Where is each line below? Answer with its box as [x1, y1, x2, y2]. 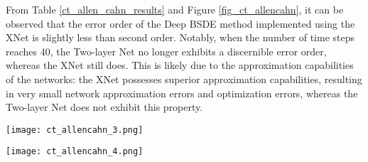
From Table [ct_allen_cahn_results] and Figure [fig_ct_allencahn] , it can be [6, 2, 344, 16]
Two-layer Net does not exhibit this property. [6, 99, 203, 114]
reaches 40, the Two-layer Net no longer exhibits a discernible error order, [6, 43, 327, 58]
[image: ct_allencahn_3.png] [6, 124, 144, 135]
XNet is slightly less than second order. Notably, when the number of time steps [6, 30, 355, 45]
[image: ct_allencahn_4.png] [6, 146, 144, 157]
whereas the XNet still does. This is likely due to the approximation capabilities [6, 58, 354, 72]
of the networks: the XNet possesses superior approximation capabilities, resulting [6, 71, 362, 86]
